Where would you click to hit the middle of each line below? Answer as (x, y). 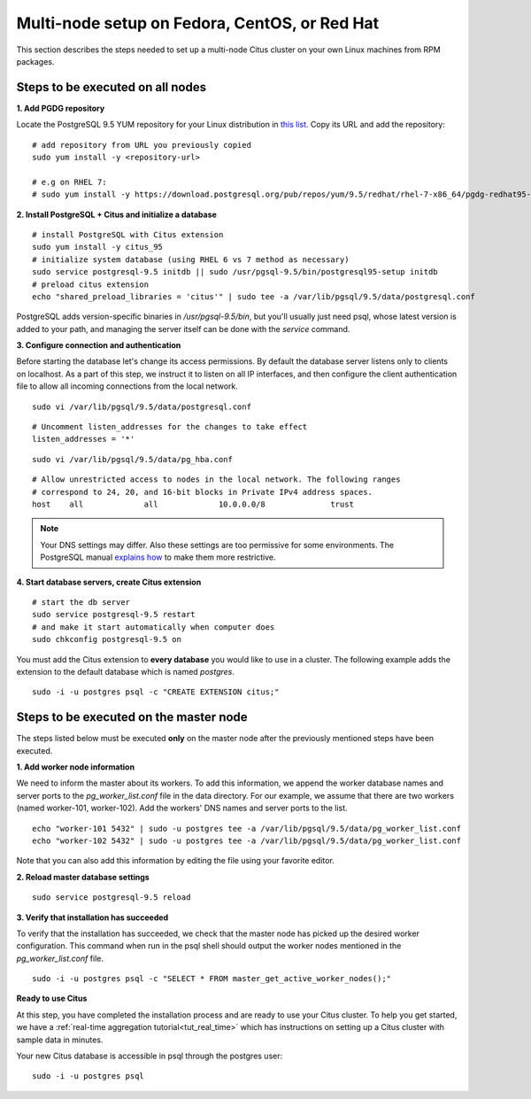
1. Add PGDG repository (61, 108)
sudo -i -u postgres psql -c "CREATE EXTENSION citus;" (156, 692)
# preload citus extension (91, 284)
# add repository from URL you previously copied (142, 145)
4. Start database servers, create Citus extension (109, 582)
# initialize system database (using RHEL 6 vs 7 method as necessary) (191, 259)
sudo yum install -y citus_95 (98, 247)
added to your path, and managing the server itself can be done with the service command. (183, 329)
